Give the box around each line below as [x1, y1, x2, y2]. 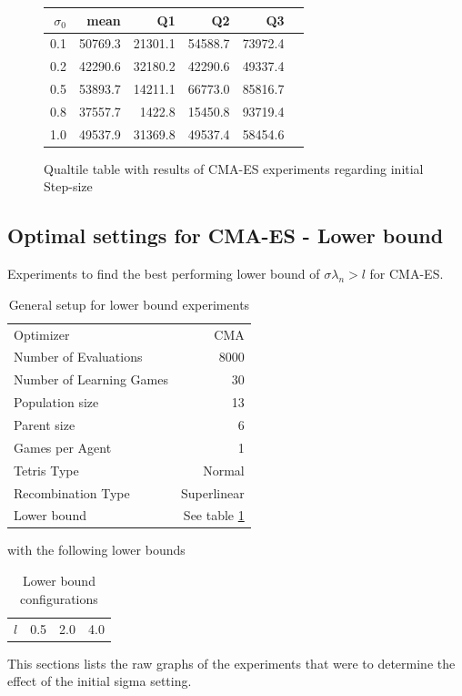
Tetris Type [14, 460, 79, 479]
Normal [203, 460, 245, 479]
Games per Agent [14, 437, 112, 456]
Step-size [44, 177, 93, 196]
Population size [14, 393, 99, 412]
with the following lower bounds [7, 540, 186, 559]
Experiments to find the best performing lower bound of [7, 264, 320, 283]
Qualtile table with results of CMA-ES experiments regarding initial [44, 159, 424, 178]
